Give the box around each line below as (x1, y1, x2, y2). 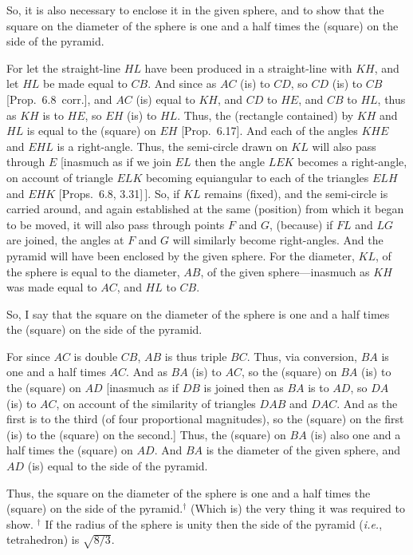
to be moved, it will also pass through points (6, 216, 225, 232)
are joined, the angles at (6, 232, 124, 248)
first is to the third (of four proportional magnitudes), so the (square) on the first (6, 410, 404, 427)
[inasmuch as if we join (60, 153, 171, 170)
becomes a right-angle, (297, 153, 407, 170)
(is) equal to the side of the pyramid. (27, 458, 208, 474)
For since (6, 347, 50, 364)
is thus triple (164, 347, 227, 364)
